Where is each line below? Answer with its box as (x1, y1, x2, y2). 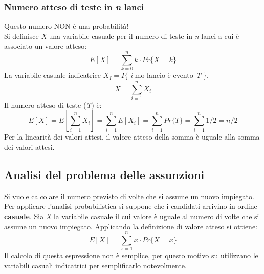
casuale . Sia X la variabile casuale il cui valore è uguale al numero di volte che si (4, 211, 259, 222)
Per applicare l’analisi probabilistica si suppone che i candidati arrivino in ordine (4, 201, 257, 211)
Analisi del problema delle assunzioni (4, 167, 205, 183)
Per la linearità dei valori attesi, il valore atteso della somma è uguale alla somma (4, 131, 260, 142)
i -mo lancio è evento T (130, 70, 201, 81)
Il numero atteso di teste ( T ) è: (4, 99, 102, 110)
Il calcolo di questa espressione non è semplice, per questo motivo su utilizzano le (4, 250, 258, 261)
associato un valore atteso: (4, 41, 87, 51)
